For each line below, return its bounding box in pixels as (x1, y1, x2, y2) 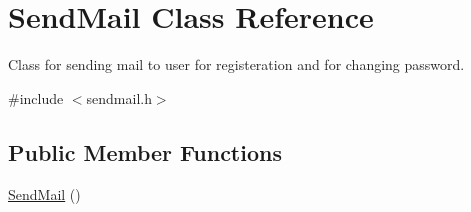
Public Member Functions (8, 136, 282, 167)
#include (8, 87, 64, 108)
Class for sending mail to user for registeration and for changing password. (8, 54, 465, 75)
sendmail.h (86, 87, 152, 108)
